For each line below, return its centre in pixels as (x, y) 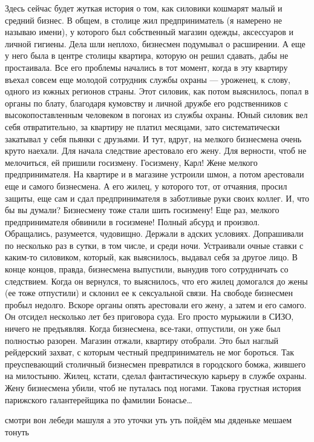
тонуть (17, 431)
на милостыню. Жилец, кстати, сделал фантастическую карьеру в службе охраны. (156, 376)
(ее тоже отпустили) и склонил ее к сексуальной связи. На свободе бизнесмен (149, 293)
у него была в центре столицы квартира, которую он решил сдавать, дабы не (147, 55)
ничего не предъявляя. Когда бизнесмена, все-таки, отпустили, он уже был (143, 328)
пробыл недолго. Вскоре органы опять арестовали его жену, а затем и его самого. (156, 304)
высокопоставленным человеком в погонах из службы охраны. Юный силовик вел (156, 115)
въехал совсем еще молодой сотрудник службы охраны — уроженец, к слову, (148, 79)
